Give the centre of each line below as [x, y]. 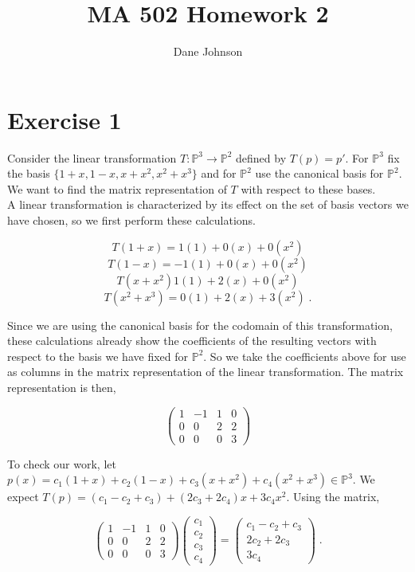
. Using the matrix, [333, 497]
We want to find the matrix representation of [117, 188]
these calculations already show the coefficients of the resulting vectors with [192, 341]
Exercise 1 [65, 119]
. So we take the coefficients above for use [305, 356]
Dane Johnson [208, 51]
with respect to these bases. [308, 188]
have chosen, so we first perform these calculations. [131, 220]
